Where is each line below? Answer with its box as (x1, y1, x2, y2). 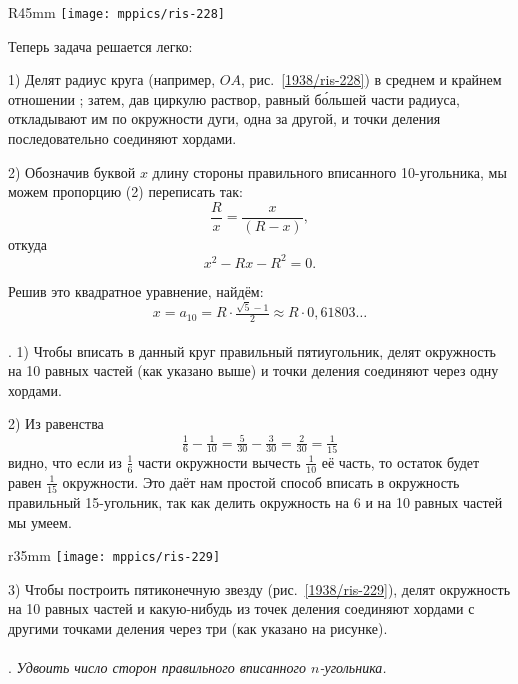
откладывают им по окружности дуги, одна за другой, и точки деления (8, 108, 441, 129)
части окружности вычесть (138, 451, 301, 472)
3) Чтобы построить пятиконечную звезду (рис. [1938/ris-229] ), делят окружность (8, 578, 511, 599)
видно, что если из (8, 451, 122, 472)
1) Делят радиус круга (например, (8, 69, 216, 90)
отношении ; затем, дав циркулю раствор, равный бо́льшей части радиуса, (8, 88, 460, 109)
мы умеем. (8, 511, 72, 532)
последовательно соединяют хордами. (8, 128, 237, 149)
